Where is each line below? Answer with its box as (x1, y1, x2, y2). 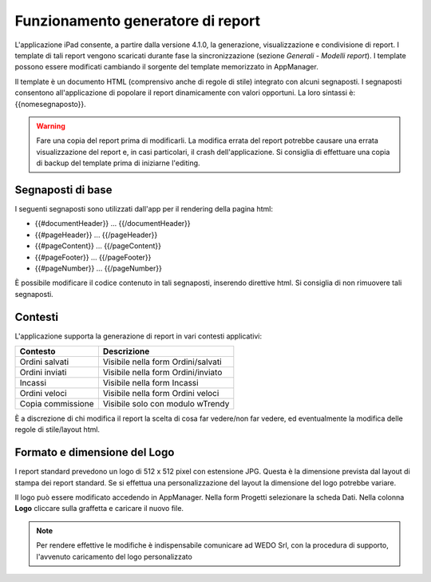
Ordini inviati (19, 367, 67, 378)
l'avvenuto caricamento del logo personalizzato (36, 552, 193, 561)
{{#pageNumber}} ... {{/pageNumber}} (34, 263, 163, 273)
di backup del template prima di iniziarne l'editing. (36, 158, 200, 168)
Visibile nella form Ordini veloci (102, 388, 219, 398)
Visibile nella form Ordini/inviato (102, 367, 223, 378)
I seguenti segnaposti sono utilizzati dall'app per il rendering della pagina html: (14, 204, 273, 213)
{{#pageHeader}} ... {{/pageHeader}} (34, 230, 158, 240)
